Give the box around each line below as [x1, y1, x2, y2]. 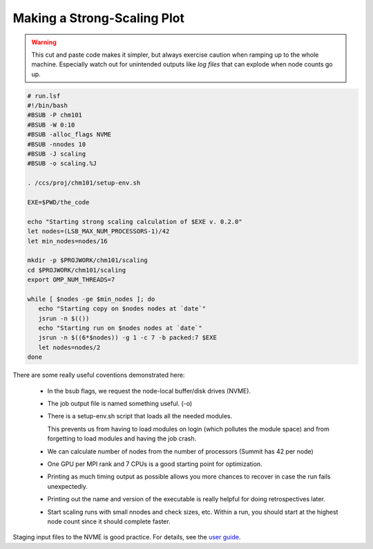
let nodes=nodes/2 [38, 343, 101, 351]
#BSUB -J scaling [27, 150, 86, 158]
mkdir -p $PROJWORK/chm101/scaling [27, 257, 148, 264]
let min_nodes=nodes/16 [27, 237, 108, 245]
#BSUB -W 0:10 [27, 121, 75, 129]
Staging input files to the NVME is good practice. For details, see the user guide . [12, 533, 241, 541]
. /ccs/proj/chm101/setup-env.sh [27, 179, 141, 187]
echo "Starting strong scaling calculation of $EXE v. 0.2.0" [27, 218, 242, 225]
